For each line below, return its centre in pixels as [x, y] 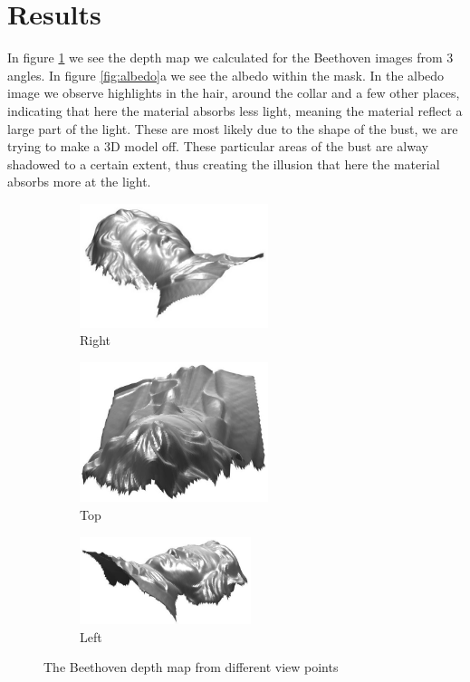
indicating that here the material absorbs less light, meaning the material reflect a [235, 110]
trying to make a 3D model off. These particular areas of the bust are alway [218, 146]
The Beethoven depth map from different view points [191, 667]
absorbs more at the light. [79, 182]
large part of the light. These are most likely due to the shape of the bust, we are [233, 128]
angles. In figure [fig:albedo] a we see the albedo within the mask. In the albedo [226, 75]
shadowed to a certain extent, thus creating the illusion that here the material [224, 163]
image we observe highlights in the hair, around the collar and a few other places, [234, 93]
